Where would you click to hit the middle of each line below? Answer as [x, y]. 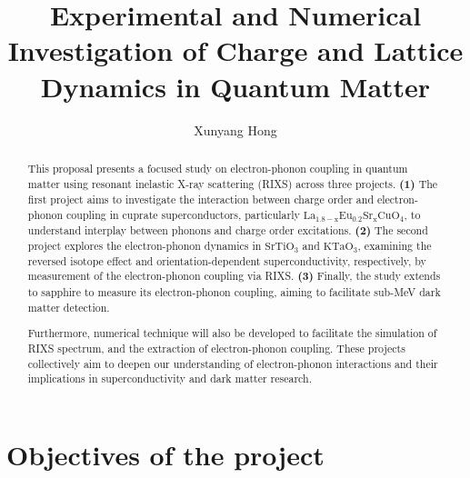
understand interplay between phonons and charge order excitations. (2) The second [228, 230]
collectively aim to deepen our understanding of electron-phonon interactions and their [233, 363]
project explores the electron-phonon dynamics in [145, 246]
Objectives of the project [165, 454]
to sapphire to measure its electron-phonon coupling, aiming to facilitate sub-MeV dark [234, 292]
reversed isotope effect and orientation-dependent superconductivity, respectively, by [227, 260]
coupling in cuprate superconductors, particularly [183, 214]
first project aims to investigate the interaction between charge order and [201, 199]
